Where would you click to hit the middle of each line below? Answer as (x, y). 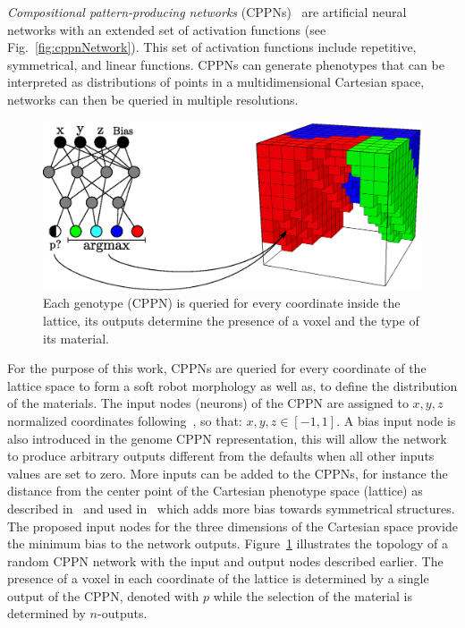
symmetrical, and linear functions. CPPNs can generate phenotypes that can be (226, 64)
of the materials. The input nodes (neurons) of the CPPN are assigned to (208, 403)
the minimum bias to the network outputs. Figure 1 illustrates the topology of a (228, 543)
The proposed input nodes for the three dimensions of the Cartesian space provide (232, 526)
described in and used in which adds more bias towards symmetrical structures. (231, 508)
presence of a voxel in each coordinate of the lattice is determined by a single (218, 578)
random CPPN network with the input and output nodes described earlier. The (225, 560)
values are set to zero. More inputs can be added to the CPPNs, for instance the (228, 473)
